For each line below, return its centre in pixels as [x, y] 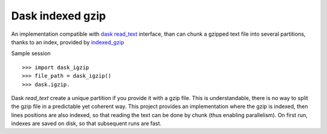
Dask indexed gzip [58, 16]
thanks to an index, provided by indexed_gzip [68, 42]
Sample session [31, 53]
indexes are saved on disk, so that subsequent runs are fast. [86, 124]
